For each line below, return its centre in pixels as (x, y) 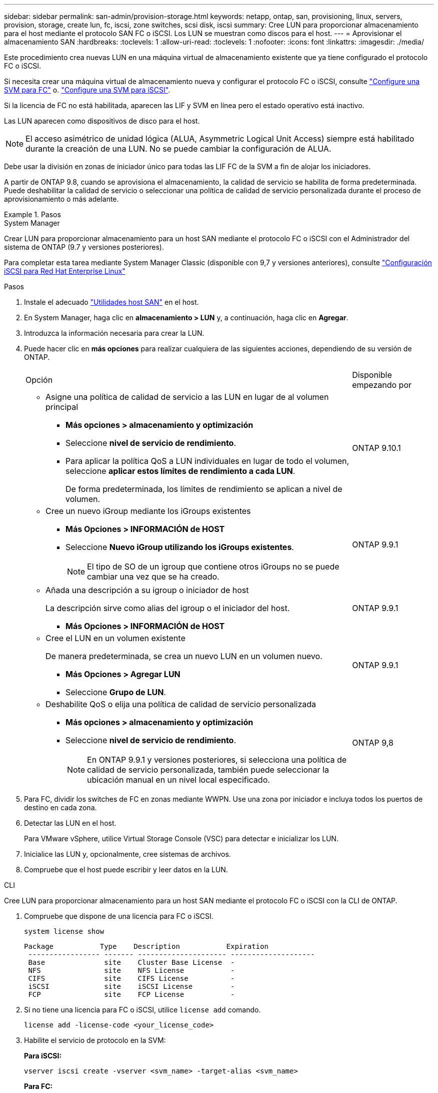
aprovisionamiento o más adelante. (61, 199)
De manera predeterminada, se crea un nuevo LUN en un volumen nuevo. (184, 656)
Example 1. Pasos (32, 214)
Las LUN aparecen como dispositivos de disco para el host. (102, 121)
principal (62, 407)
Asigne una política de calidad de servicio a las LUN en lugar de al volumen (187, 397)
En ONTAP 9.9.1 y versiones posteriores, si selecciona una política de (217, 760)
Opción (39, 380)
